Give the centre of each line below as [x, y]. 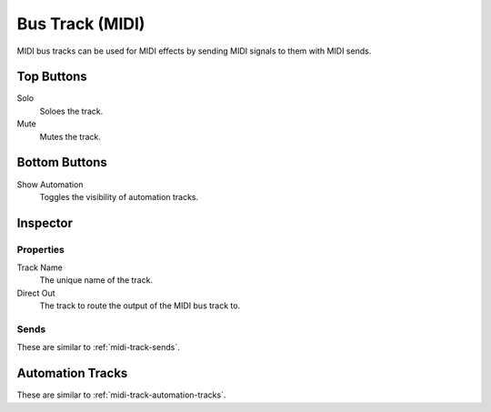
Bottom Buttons [62, 162]
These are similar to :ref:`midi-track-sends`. [99, 347]
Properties [41, 249]
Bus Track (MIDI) [81, 24]
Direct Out [36, 293]
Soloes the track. [71, 111]
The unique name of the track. [96, 280]
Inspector [45, 223]
